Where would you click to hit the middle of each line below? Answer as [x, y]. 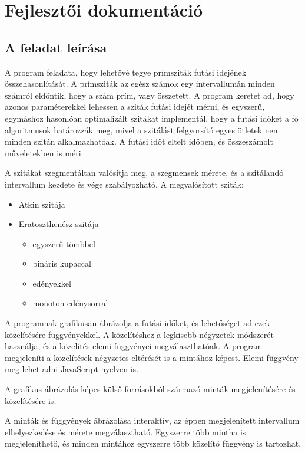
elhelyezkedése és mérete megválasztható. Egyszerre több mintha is [125, 431]
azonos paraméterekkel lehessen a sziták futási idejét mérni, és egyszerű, [135, 106]
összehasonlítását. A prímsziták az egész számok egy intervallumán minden [140, 83]
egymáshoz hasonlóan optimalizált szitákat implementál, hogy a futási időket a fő [152, 118]
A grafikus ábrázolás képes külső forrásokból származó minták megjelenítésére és [150, 389]
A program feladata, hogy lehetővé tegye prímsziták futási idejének [126, 72]
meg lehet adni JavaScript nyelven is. [72, 369]
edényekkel [52, 283]
